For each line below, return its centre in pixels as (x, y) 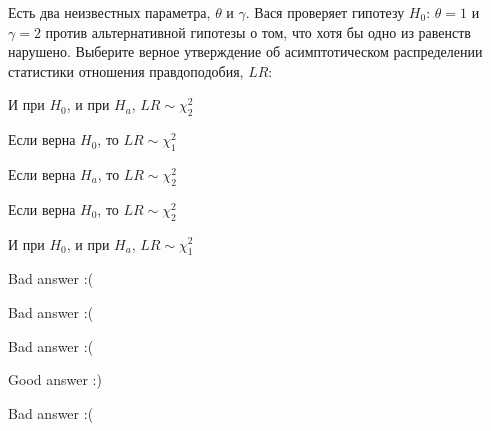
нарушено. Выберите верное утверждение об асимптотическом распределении (245, 51)
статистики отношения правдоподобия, (126, 70)
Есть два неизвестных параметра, (109, 12)
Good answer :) (55, 379)
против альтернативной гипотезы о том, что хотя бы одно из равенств (258, 31)
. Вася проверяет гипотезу (325, 12)
